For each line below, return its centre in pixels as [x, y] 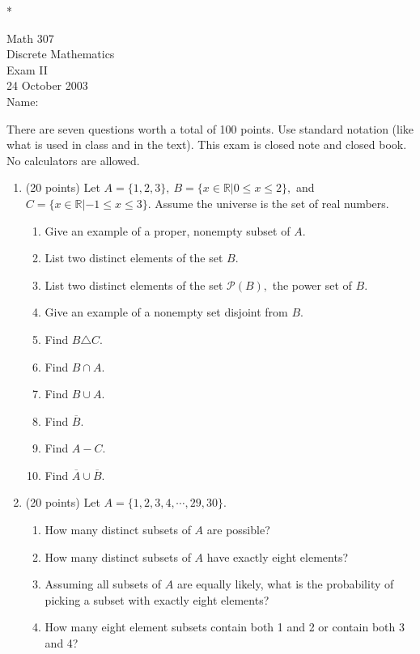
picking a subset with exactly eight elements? [157, 599]
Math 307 [30, 38]
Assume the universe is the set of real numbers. [272, 203]
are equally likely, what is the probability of [285, 584]
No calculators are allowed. [73, 160]
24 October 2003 [47, 85]
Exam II [27, 69]
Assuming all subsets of [103, 584]
